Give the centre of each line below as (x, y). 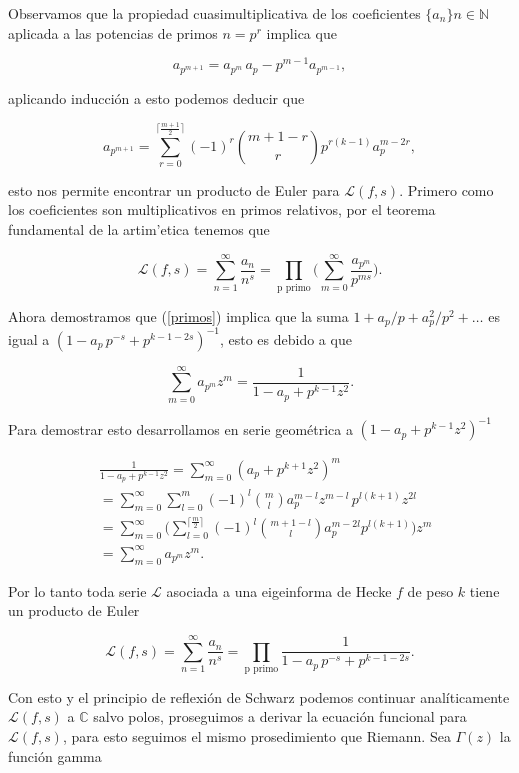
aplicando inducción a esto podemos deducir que (156, 97)
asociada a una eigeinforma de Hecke (279, 590)
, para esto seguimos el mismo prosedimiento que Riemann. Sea (256, 736)
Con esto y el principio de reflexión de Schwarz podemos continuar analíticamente (259, 696)
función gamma (55, 755)
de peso (430, 590)
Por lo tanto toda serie (77, 590)
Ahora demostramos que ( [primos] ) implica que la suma (178, 315)
